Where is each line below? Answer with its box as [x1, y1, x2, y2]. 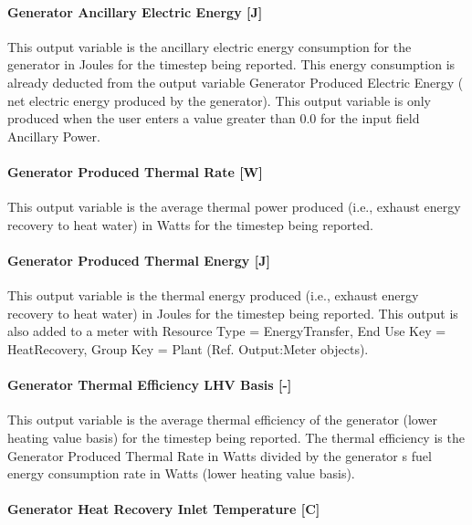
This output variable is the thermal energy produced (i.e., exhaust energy [7, 286, 419, 305]
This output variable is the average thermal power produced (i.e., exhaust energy [7, 197, 461, 216]
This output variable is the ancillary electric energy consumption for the [7, 37, 412, 56]
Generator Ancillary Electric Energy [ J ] [7, 2, 263, 21]
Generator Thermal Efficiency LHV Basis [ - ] [7, 375, 292, 394]
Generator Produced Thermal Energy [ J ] [7, 250, 270, 269]
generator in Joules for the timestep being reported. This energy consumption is [7, 55, 456, 74]
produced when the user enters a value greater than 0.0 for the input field [7, 109, 420, 128]
